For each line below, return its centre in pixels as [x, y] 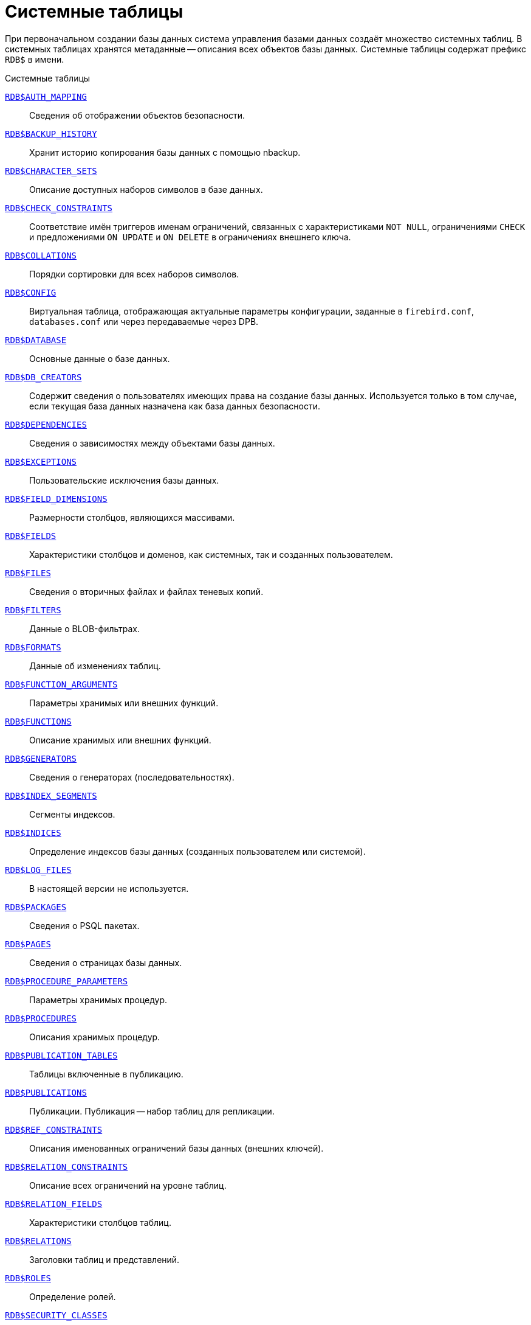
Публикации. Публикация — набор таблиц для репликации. [152, 1111]
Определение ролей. [73, 1296]
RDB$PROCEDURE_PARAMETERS [67, 981]
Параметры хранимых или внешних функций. [124, 703]
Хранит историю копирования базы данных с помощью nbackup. [165, 152]
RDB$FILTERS [33, 610]
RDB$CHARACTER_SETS [51, 171]
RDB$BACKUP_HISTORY [51, 134]
